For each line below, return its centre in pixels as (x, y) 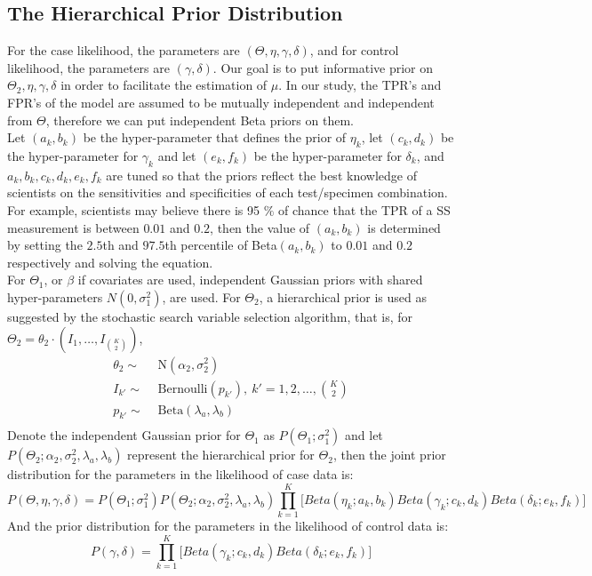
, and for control (354, 50)
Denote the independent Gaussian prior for (124, 435)
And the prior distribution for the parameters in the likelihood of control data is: (228, 526)
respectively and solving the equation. (110, 262)
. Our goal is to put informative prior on (323, 67)
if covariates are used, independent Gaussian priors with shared (250, 280)
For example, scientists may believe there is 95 (134, 209)
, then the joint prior (389, 455)
